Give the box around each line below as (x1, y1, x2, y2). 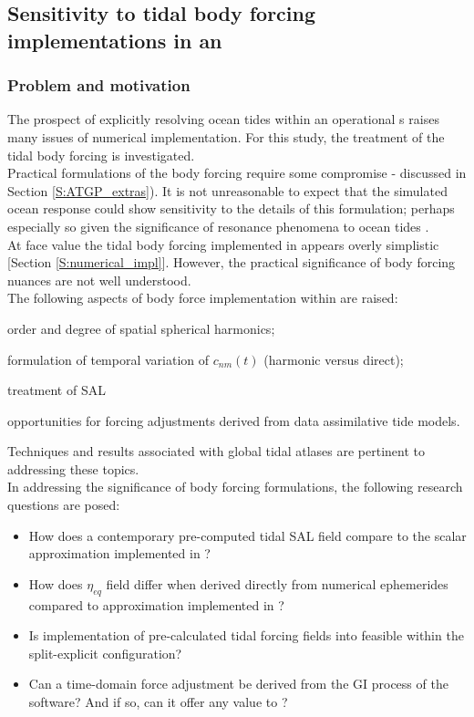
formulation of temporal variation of (7, 349, 210, 369)
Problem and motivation (7, 74, 191, 97)
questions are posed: (7, 495, 120, 514)
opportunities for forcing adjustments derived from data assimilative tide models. (7, 410, 460, 430)
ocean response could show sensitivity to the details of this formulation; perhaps (7, 199, 455, 218)
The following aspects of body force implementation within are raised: (7, 288, 398, 307)
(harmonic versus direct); (263, 349, 404, 369)
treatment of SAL (7, 380, 106, 400)
